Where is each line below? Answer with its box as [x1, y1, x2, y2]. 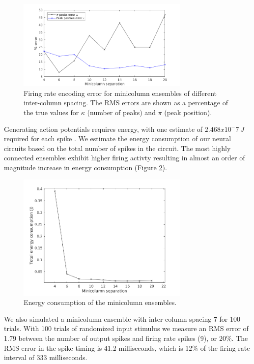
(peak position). [164, 107, 212, 117]
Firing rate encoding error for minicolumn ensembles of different [24, 88, 217, 98]
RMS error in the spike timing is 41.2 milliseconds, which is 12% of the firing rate [4, 342, 250, 353]
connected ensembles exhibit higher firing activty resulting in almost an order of [4, 152, 245, 163]
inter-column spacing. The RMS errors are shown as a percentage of [24, 97, 228, 108]
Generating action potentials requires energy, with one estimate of [4, 123, 203, 134]
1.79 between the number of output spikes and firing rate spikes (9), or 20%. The [4, 333, 248, 343]
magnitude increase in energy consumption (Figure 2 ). [4, 162, 167, 172]
